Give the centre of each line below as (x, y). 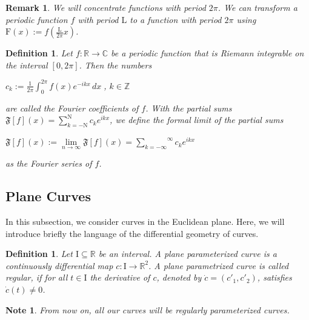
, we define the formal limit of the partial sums (197, 120)
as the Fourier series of (49, 163)
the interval (27, 65)
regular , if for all (37, 277)
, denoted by (179, 277)
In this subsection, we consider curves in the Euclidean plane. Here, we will (145, 222)
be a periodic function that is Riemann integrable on (208, 53)
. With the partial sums (189, 108)
